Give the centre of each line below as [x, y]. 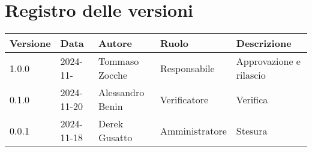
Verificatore [184, 99]
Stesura [252, 130]
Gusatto [115, 138]
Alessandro [121, 93]
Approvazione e [268, 61]
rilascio [251, 75]
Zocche [113, 75]
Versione [30, 43]
